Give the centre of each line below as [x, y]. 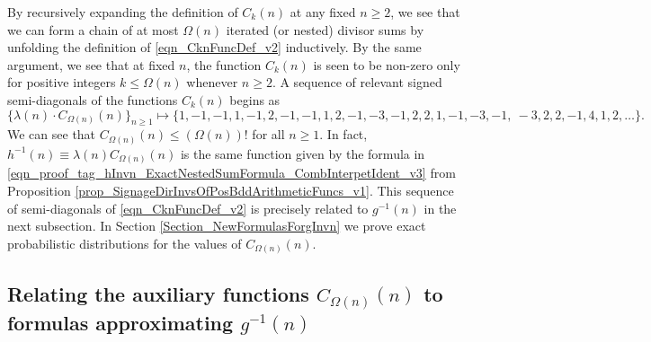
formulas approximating [120, 322]
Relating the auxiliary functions [158, 293]
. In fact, [343, 134]
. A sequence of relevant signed [357, 82]
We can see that [52, 134]
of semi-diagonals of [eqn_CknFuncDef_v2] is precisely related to [188, 208]
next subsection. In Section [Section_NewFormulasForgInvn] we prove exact [217, 226]
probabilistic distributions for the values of [125, 243]
